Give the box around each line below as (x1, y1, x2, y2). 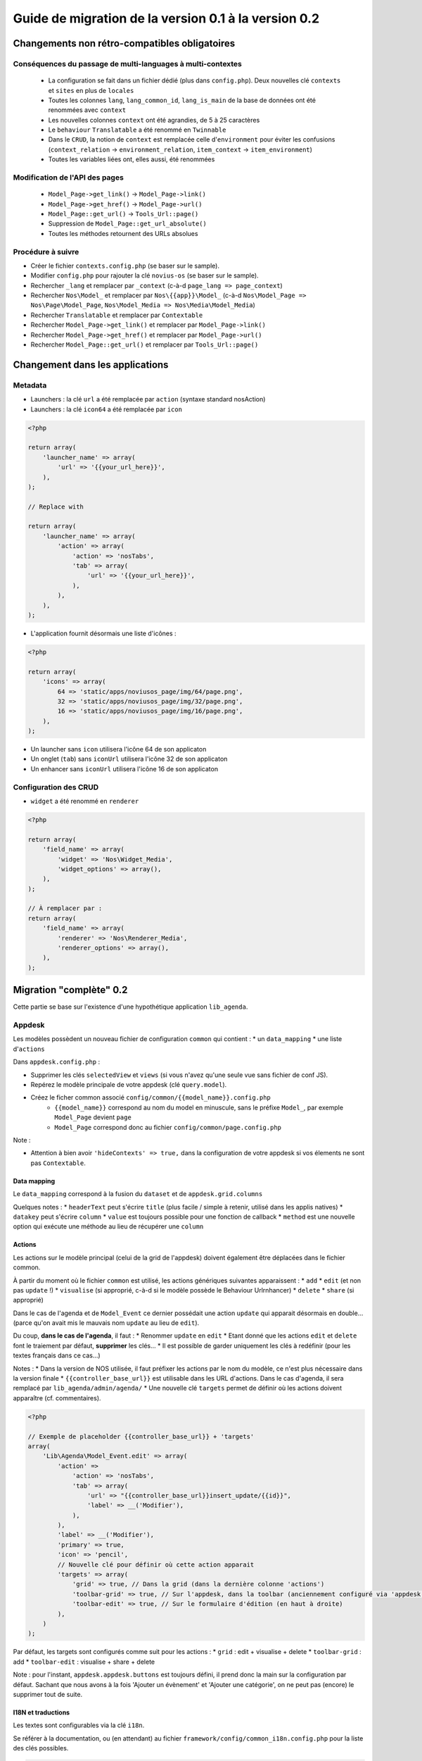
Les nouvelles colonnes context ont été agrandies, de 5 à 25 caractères (48, 116, 260, 124)
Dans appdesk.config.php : (13, 1057, 101, 1066)
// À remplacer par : (27, 904, 103, 912)
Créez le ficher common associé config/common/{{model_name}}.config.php (30, 1093, 271, 1102)
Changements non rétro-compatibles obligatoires (13, 37, 236, 49)
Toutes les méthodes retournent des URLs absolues (48, 229, 198, 237)
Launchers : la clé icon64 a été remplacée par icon (30, 405, 183, 413)
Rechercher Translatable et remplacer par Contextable (30, 311, 203, 319)
